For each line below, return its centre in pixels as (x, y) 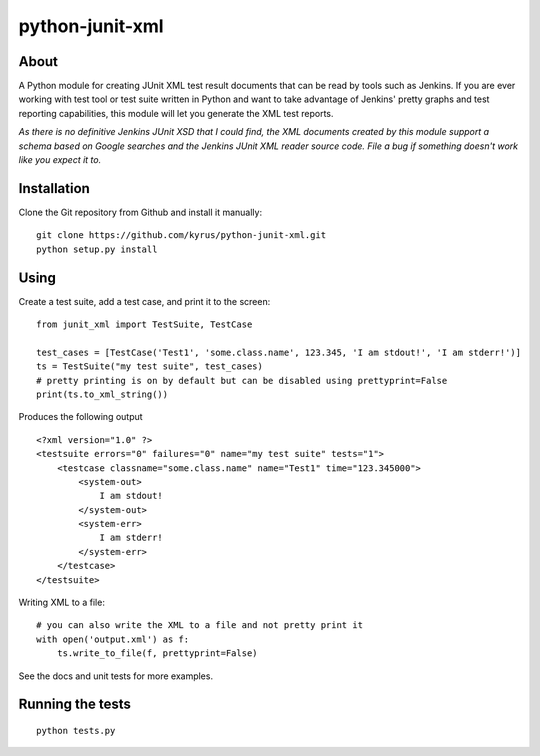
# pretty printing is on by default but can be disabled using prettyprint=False (242, 380)
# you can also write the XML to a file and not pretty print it (200, 625)
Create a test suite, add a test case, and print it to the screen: (144, 301)
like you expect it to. (60, 160)
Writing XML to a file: (61, 602)
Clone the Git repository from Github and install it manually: (140, 212)
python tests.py (76, 730)
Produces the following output (81, 417)
